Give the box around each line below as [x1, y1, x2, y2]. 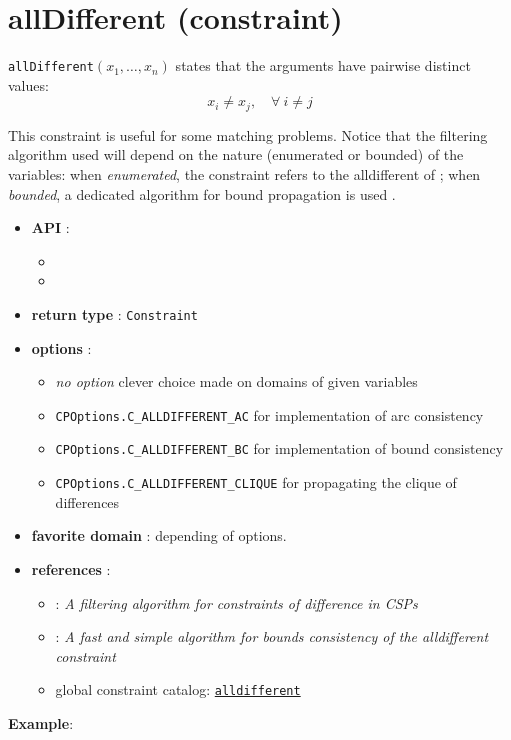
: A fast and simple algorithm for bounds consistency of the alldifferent [55, 626, 489, 647]
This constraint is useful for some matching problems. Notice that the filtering [8, 124, 488, 145]
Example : [8, 713, 74, 734]
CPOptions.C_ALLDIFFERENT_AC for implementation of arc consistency [55, 404, 484, 425]
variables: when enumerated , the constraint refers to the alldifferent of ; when [8, 164, 481, 185]
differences [55, 491, 120, 512]
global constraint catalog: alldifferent [55, 679, 301, 700]
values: [8, 74, 49, 95]
